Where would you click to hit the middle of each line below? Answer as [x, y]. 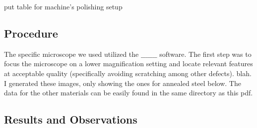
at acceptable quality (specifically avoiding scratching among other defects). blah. [128, 73]
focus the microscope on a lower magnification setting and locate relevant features [128, 64]
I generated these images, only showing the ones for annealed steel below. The [123, 83]
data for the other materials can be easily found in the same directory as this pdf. [128, 93]
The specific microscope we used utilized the [71, 54]
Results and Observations [71, 119]
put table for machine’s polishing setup [63, 6]
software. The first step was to [205, 54]
